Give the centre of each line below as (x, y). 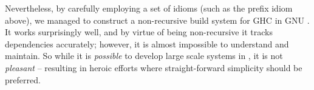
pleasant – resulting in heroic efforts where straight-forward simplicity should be (154, 67)
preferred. (23, 79)
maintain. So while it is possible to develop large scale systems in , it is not (144, 56)
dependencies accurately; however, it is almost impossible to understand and (147, 43)
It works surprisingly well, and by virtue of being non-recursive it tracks (139, 32)
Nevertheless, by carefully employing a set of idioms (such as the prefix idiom (149, 8)
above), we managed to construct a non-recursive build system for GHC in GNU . (157, 20)
